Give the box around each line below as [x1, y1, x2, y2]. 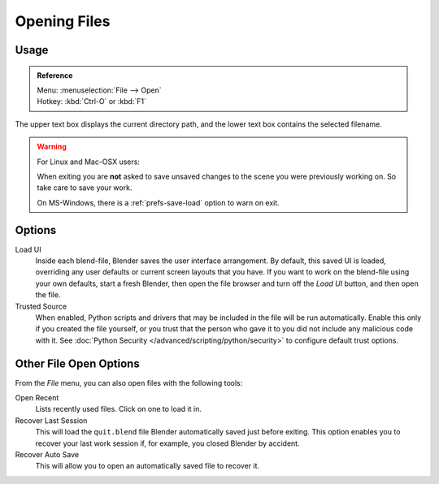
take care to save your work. [37, 183, 133, 192]
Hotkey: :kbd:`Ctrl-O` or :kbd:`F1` [37, 97, 146, 106]
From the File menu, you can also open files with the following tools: [15, 378, 243, 387]
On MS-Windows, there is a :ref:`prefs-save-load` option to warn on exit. [37, 197, 280, 207]
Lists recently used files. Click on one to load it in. [35, 404, 202, 414]
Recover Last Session [15, 415, 88, 426]
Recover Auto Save [15, 449, 80, 459]
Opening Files [15, 12, 111, 30]
